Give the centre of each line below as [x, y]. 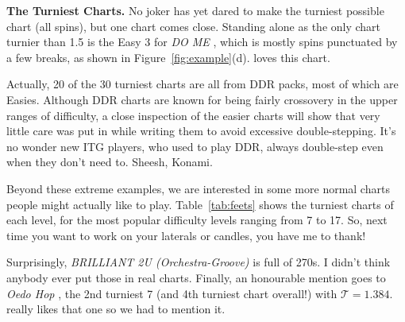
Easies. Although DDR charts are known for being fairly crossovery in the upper [202, 99]
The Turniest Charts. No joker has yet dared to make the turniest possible [195, 10]
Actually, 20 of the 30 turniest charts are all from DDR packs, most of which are [202, 84]
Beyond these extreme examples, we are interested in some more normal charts [198, 188]
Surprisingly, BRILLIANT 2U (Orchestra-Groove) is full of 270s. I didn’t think [199, 262]
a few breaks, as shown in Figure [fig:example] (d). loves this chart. [168, 57]
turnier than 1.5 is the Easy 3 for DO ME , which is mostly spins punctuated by [202, 42]
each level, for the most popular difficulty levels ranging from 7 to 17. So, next [197, 220]
